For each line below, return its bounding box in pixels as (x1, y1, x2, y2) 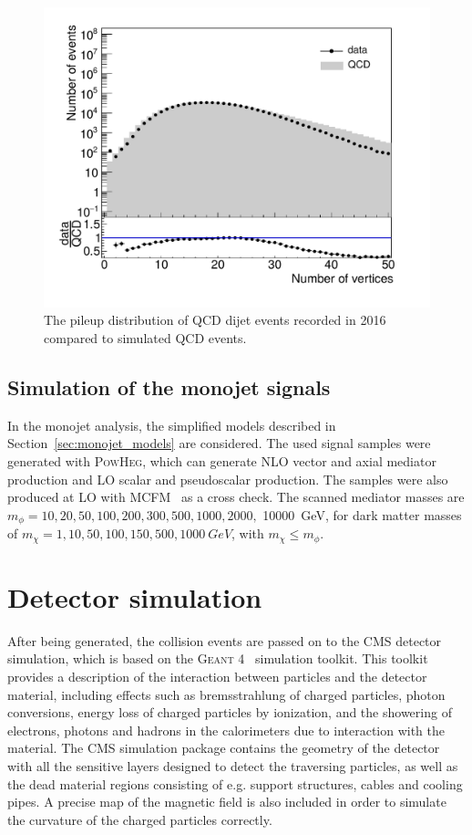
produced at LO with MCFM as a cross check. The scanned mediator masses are (7, 487, 465, 506)
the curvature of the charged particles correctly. (7, 809, 272, 829)
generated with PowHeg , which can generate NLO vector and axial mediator (7, 451, 436, 470)
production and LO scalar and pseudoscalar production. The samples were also (7, 469, 448, 488)
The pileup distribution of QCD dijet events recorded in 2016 (44, 310, 386, 329)
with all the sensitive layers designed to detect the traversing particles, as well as (7, 756, 458, 775)
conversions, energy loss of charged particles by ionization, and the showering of (7, 703, 452, 722)
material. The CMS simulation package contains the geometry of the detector (7, 738, 440, 757)
